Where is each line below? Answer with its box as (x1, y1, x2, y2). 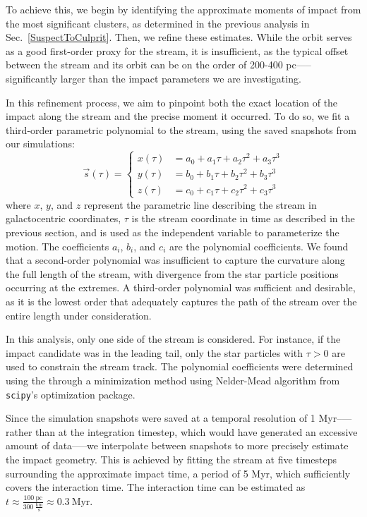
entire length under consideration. (6, 308, 152, 322)
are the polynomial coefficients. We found (169, 238, 349, 253)
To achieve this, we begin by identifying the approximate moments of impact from (6, 2, 361, 16)
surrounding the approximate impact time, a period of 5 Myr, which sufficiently (6, 466, 351, 480)
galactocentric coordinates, (6, 211, 121, 226)
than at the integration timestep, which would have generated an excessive (35, 424, 358, 439)
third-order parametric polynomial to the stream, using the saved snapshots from (6, 122, 356, 137)
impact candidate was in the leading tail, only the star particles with (6, 345, 303, 360)
